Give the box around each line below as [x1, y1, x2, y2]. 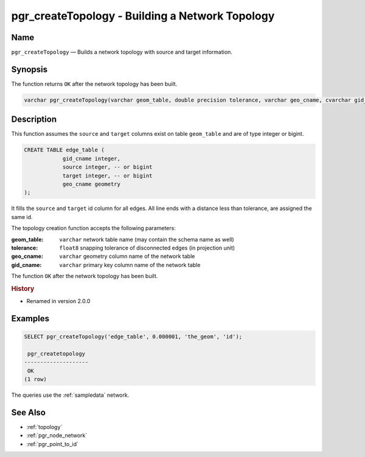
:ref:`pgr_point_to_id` [26, 440, 79, 447]
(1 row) [24, 376, 47, 383]
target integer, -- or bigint [62, 172, 153, 179]
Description [11, 114, 57, 125]
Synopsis [11, 64, 48, 74]
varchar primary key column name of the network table [59, 261, 201, 268]
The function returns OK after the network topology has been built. [11, 80, 178, 88]
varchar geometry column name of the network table [59, 253, 195, 260]
